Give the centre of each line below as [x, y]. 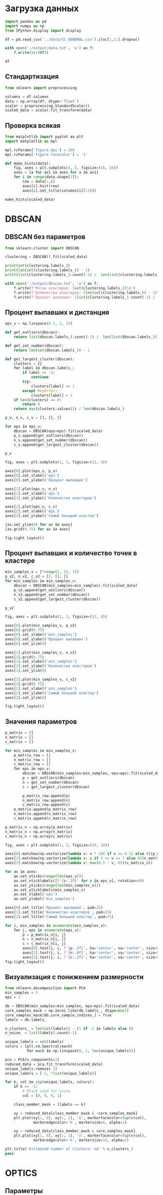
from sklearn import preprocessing [41, 88]
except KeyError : [40, 391]
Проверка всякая [33, 126]
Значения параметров [41, 721]
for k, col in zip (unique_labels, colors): [50, 1082]
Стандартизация [32, 77]
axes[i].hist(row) [41, 186]
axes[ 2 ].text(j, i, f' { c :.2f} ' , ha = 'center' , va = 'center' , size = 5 [91, 957]
